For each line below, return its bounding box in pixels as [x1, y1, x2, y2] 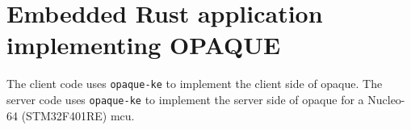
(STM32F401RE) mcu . [21, 107, 135, 124]
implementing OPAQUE [6, 28, 281, 61]
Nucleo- [367, 90, 405, 107]
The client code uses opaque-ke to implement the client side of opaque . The [6, 75, 383, 92]
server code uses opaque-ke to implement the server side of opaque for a [6, 90, 364, 107]
